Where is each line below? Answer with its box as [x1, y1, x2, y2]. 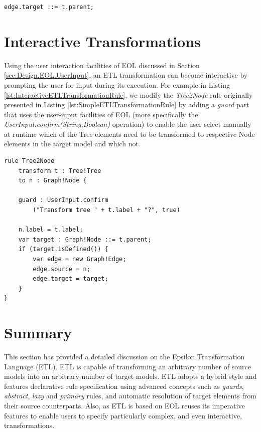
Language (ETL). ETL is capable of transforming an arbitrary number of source [4, 361, 251, 371]
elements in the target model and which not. [4, 138, 141, 149]
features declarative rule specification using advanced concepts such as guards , [4, 380, 244, 391]
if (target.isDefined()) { [18, 246, 108, 253]
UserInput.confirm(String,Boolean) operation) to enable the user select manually [4, 119, 251, 129]
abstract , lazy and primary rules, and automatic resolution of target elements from [4, 390, 256, 401]
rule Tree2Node [4, 157, 55, 165]
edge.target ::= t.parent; [4, 4, 94, 11]
